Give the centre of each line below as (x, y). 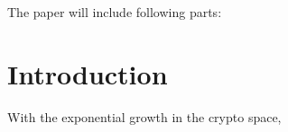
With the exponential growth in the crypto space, (144, 116)
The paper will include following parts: (115, 12)
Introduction (88, 73)
